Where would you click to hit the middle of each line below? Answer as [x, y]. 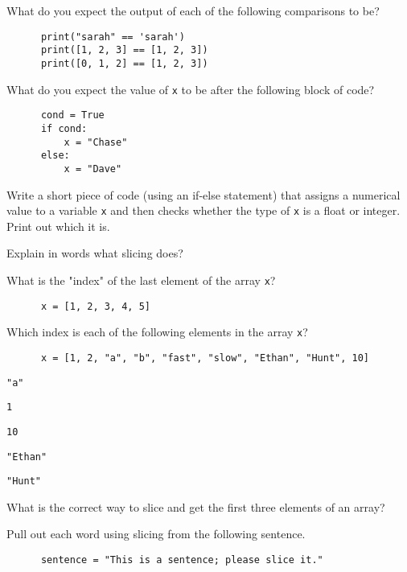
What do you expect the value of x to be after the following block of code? [191, 89]
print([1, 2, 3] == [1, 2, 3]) [124, 50]
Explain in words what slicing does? [95, 253]
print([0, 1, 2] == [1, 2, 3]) [124, 63]
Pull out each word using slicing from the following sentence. [156, 534]
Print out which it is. [58, 226]
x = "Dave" [93, 169]
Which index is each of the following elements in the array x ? [157, 332]
